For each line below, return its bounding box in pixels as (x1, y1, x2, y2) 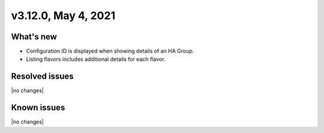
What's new (11, 32, 57, 42)
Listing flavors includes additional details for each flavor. (26, 55, 166, 63)
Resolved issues (11, 72, 74, 82)
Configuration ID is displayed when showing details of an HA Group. (26, 48, 194, 55)
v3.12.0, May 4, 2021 (11, 9, 116, 22)
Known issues (11, 103, 65, 113)
